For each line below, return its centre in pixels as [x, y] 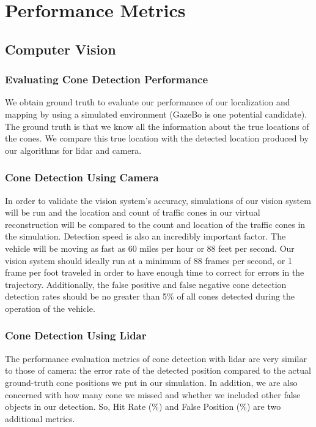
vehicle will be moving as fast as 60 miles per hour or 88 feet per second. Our [150, 248]
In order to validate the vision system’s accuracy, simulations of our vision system [158, 200]
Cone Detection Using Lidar [76, 335]
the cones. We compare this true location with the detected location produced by [157, 138]
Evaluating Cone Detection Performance [107, 79]
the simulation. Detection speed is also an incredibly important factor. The [145, 236]
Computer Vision [61, 49]
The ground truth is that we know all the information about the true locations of [157, 126]
